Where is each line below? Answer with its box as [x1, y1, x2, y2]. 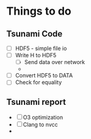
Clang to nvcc [23, 121, 58, 129]
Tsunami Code [6, 29, 63, 39]
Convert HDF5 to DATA [15, 72, 73, 79]
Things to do [6, 4, 71, 18]
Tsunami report [6, 96, 66, 107]
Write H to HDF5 [15, 52, 57, 59]
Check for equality [15, 79, 62, 86]
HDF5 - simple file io [15, 45, 67, 52]
